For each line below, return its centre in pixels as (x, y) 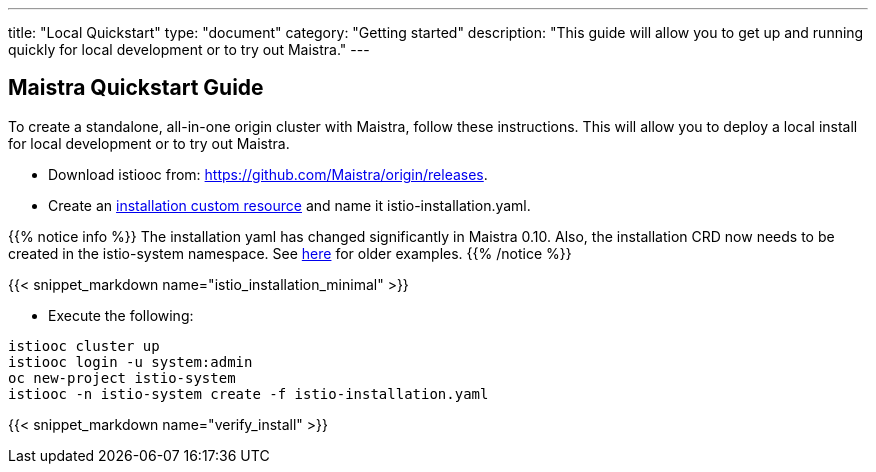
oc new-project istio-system (122, 377)
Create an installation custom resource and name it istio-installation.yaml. (289, 205)
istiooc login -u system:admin (130, 361)
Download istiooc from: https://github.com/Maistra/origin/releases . (268, 174)
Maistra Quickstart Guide (136, 88)
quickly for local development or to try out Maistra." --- (189, 49)
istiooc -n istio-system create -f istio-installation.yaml (248, 393)
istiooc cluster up (84, 345)
